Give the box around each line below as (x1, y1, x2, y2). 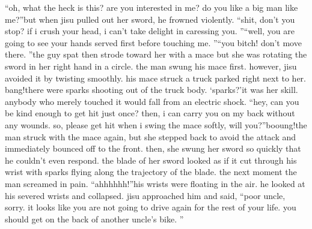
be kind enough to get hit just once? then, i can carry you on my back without (5, 107, 295, 119)
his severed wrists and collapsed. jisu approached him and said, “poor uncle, (5, 189, 286, 201)
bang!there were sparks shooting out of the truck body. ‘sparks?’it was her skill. (5, 83, 298, 96)
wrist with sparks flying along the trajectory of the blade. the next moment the (5, 165, 297, 178)
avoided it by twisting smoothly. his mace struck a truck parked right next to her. (5, 71, 307, 84)
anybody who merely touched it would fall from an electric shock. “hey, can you (5, 95, 299, 107)
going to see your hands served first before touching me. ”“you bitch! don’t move (5, 36, 302, 49)
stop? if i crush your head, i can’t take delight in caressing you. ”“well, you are (5, 25, 295, 37)
